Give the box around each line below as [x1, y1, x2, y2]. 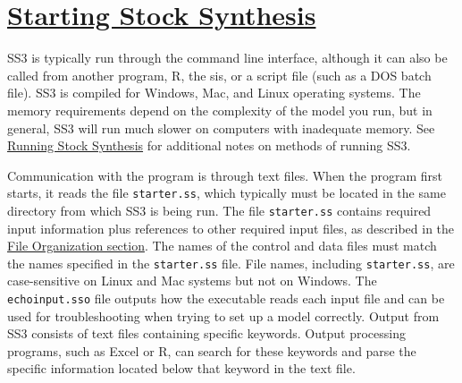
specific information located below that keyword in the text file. [7, 359, 356, 378]
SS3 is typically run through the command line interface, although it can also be [7, 48, 448, 67]
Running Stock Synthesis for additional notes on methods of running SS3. [7, 136, 411, 155]
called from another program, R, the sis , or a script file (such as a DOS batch [7, 65, 432, 84]
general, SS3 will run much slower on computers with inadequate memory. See [7, 118, 435, 137]
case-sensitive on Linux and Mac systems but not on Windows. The [7, 271, 377, 290]
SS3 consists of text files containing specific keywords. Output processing [7, 324, 406, 343]
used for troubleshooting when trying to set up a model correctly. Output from [7, 306, 440, 325]
